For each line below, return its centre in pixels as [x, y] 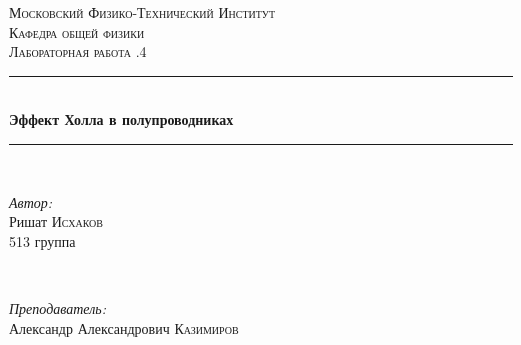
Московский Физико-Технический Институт [142, 12]
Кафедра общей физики [77, 31]
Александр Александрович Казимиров [124, 327]
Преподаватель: [57, 307]
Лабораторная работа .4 [78, 51]
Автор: [31, 201]
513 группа [42, 240]
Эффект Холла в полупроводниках [121, 119]
